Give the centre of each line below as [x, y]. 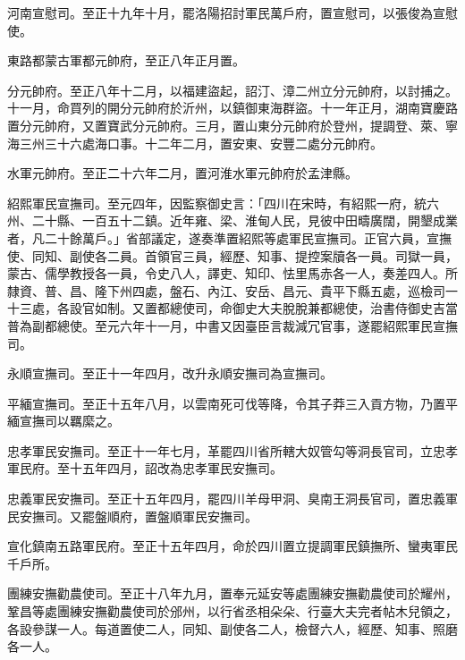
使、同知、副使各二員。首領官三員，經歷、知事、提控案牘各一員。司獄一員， [232, 255]
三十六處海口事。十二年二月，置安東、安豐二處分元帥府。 [213, 143]
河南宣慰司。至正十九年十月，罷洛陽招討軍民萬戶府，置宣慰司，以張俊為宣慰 [232, 13]
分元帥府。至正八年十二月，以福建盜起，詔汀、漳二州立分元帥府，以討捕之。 [232, 90]
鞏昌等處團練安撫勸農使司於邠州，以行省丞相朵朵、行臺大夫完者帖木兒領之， [232, 611]
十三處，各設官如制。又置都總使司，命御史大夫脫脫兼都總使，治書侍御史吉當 [232, 308]
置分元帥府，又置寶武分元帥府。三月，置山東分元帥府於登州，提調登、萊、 [226, 125]
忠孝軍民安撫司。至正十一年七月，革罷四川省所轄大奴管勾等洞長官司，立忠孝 [232, 450]
